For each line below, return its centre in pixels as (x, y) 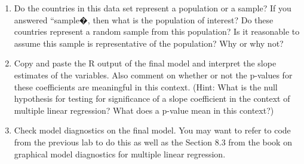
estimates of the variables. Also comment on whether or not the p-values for (153, 75)
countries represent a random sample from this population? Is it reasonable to (157, 31)
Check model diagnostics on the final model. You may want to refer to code (152, 130)
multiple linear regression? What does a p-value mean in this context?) (144, 110)
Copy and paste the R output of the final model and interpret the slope (145, 63)
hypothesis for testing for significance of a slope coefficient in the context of (152, 98)
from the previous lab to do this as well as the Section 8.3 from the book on (153, 142)
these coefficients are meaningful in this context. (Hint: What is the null (146, 86)
